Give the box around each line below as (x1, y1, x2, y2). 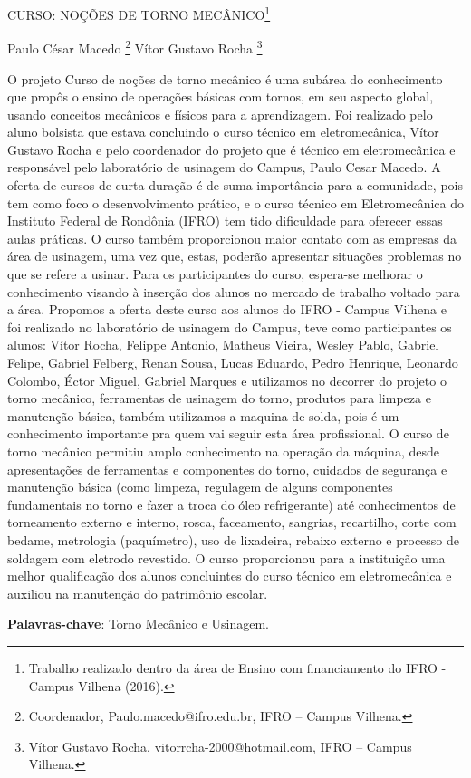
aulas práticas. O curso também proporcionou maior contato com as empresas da (7, 228, 457, 247)
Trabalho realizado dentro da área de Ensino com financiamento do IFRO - (28, 658, 447, 677)
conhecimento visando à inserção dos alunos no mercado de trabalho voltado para (7, 282, 460, 301)
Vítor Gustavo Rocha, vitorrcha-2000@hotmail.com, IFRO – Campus (28, 736, 412, 755)
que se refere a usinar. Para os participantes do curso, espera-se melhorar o (7, 264, 423, 283)
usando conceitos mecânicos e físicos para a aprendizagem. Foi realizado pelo (7, 104, 433, 123)
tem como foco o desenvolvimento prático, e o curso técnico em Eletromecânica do (7, 193, 464, 212)
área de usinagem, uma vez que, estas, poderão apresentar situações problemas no (7, 246, 462, 265)
